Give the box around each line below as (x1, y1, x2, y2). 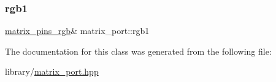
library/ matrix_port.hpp (5, 65, 99, 78)
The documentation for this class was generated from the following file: (5, 44, 272, 57)
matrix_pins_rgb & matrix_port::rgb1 (5, 24, 150, 37)
